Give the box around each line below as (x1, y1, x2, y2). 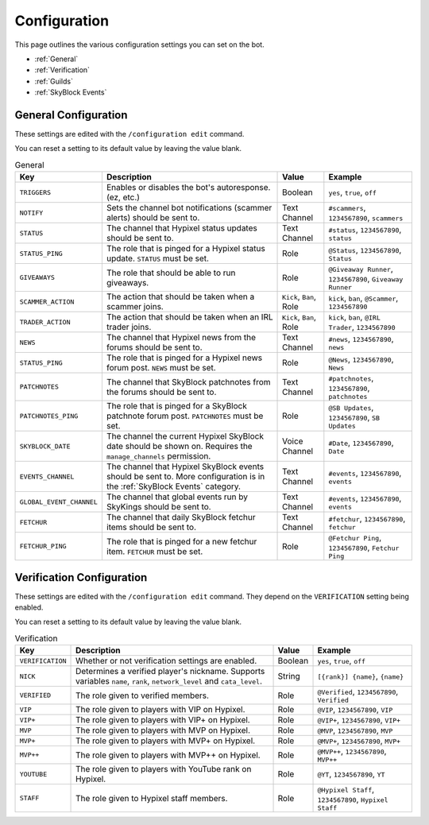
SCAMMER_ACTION (19, 297, 75, 306)
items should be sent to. (106, 521, 196, 533)
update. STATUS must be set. (106, 253, 210, 264)
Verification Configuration (14, 571, 148, 584)
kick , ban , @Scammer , (328, 292, 399, 304)
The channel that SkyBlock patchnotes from (106, 376, 271, 387)
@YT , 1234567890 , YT (317, 769, 385, 780)
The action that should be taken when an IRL (106, 312, 273, 323)
